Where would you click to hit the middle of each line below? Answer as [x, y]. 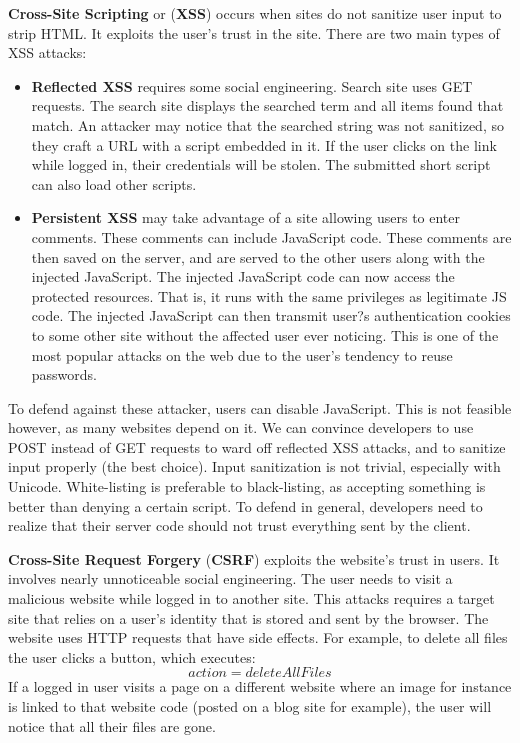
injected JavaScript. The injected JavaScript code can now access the [243, 276]
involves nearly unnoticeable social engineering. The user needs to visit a [230, 578]
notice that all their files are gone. [112, 725]
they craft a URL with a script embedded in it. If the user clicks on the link [264, 144]
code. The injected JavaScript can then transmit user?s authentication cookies [271, 315]
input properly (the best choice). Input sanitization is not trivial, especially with [254, 466]
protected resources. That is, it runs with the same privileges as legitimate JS [269, 295]
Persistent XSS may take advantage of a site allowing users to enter [246, 217]
